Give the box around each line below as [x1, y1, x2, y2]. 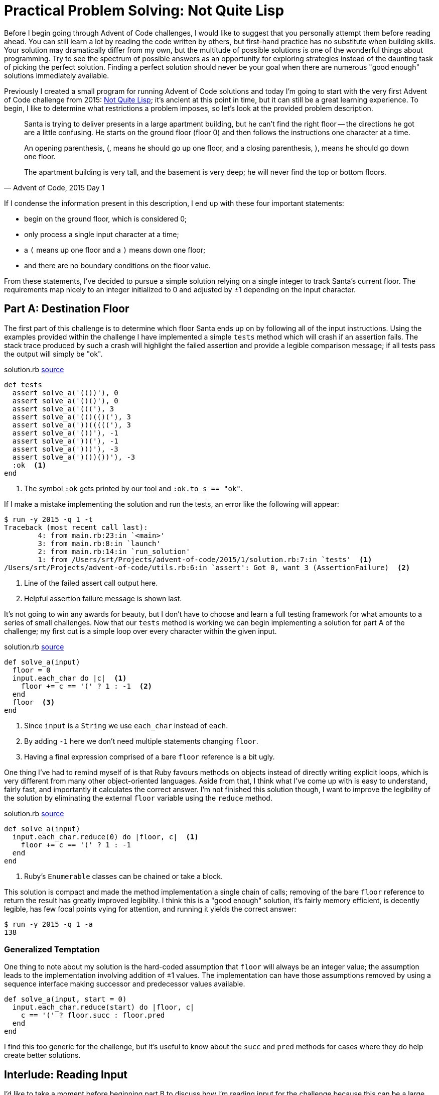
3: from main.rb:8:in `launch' [38, 539, 161, 547]
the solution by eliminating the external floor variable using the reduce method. [4, 793, 272, 802]
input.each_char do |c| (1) [12, 674, 127, 682]
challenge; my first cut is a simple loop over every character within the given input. [4, 626, 277, 635]
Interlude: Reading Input [4, 1068, 128, 1081]
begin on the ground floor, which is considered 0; [24, 214, 187, 223]
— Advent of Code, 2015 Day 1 [4, 183, 105, 192]
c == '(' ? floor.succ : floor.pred [21, 1011, 165, 1020]
